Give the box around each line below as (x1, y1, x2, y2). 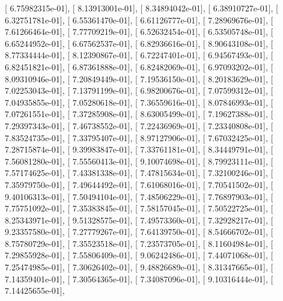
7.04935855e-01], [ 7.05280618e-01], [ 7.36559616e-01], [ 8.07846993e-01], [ (5, 96, 273, 108)
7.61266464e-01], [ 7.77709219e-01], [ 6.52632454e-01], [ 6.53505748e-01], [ (5, 25, 273, 38)
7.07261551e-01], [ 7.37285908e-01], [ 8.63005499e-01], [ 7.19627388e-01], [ (5, 108, 273, 120)
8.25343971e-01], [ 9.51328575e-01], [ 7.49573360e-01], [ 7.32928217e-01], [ (5, 213, 273, 226)
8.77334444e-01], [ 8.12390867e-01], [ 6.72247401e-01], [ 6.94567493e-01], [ (5, 49, 273, 61)
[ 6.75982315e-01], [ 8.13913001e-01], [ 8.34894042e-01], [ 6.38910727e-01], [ (5, 2, 278, 14)
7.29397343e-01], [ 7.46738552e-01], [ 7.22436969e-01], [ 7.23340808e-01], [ (5, 119, 273, 132)
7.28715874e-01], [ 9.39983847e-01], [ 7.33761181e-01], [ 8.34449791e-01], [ (5, 143, 273, 156)
